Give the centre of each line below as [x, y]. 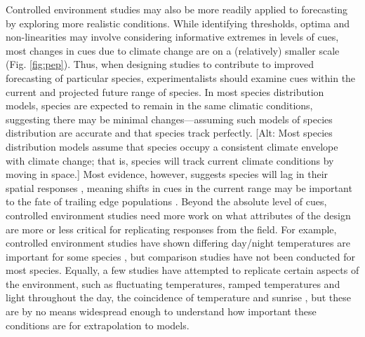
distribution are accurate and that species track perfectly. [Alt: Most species [169, 133]
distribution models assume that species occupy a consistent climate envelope [172, 146]
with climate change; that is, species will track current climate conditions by [170, 160]
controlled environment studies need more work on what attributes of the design [178, 215]
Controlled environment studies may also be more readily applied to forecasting [177, 9]
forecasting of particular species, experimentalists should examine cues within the [181, 77]
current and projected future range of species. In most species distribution [165, 91]
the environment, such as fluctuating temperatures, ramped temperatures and [173, 283]
